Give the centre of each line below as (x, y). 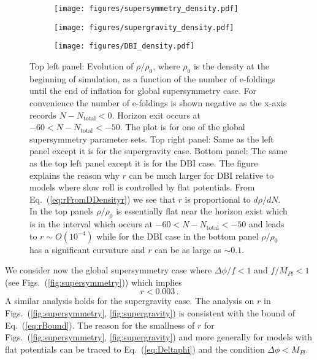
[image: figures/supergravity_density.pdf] (144, 27)
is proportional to (218, 199)
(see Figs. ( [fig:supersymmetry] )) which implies (94, 282)
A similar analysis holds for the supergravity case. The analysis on (130, 301)
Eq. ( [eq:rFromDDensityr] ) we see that (102, 199)
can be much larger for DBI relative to (201, 175)
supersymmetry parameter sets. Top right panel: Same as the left (152, 139)
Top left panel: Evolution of (82, 65)
